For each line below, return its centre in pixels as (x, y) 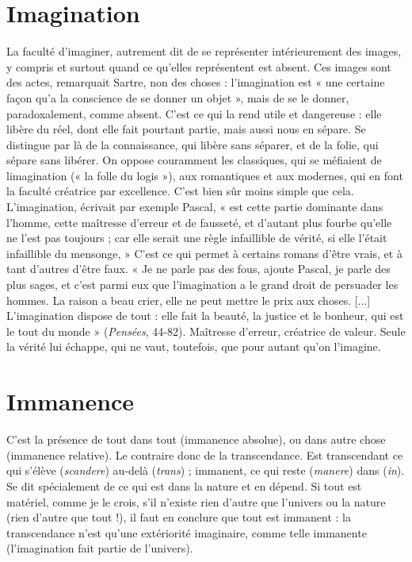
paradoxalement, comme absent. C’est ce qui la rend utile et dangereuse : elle (194, 113)
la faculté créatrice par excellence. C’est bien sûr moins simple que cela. (180, 191)
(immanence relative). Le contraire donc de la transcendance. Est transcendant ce (205, 454)
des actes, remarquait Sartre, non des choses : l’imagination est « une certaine (196, 82)
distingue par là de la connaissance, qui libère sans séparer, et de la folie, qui (193, 144)
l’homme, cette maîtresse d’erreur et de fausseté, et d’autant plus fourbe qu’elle (199, 222)
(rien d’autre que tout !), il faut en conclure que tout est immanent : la (179, 517)
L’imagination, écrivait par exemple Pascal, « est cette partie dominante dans (195, 207)
